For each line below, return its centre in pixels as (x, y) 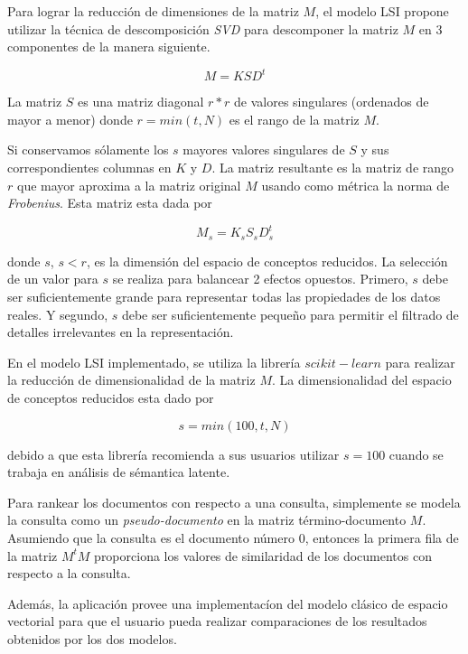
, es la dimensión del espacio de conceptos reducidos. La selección (267, 261)
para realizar (420, 362)
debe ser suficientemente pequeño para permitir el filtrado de (290, 314)
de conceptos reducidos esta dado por (111, 397)
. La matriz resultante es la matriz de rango (333, 168)
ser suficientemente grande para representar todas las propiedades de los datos (224, 296)
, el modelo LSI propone (382, 11)
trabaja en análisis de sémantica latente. (119, 472)
